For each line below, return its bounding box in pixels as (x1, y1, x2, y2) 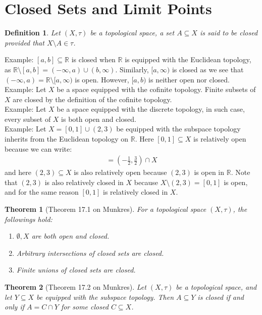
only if (5, 301, 25, 312)
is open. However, (75, 74, 129, 84)
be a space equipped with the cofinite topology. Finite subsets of (57, 84, 256, 95)
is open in (194, 167, 225, 177)
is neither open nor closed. (148, 74, 230, 84)
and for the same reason (5, 187, 79, 197)
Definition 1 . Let (5, 27, 61, 38)
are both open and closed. (31, 231, 110, 241)
